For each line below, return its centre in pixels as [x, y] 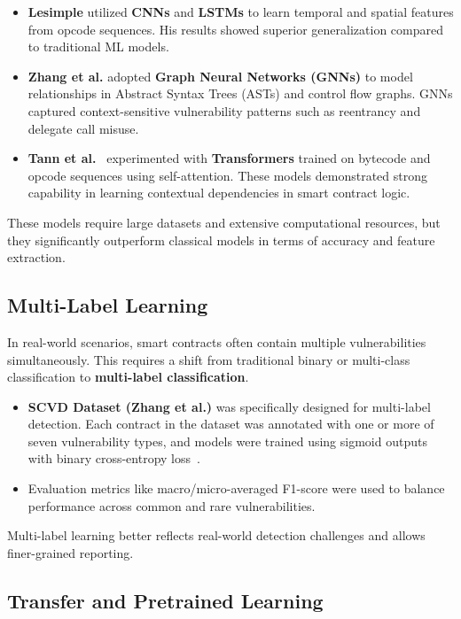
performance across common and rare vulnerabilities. [172, 505]
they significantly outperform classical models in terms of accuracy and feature [221, 240]
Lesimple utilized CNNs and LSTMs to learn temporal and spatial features [241, 12]
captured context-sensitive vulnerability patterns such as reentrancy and [224, 110]
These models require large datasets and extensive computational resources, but [224, 222]
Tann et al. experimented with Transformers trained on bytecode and [229, 158]
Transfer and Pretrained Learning [165, 600]
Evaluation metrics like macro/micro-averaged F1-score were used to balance [236, 488]
